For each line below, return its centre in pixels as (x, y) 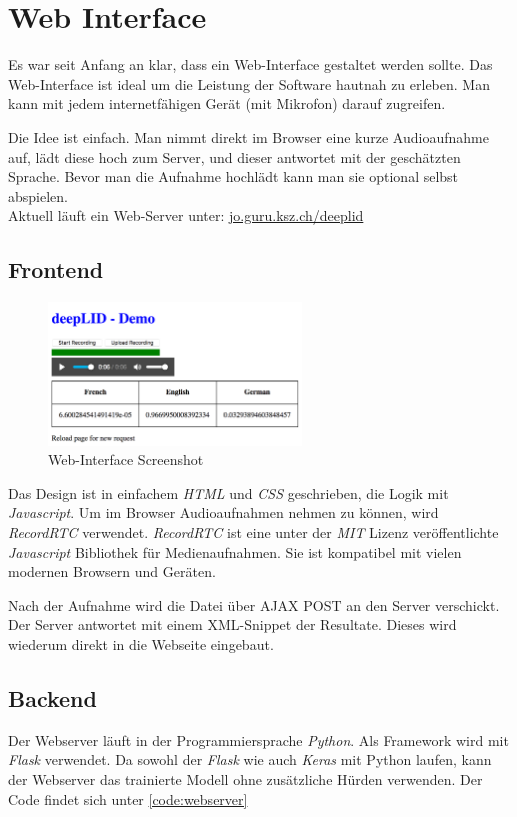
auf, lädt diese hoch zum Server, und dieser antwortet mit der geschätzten (234, 156)
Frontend (56, 269)
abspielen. (38, 195)
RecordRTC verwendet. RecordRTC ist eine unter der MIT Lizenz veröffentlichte (253, 532)
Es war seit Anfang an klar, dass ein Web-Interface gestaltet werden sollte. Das (250, 64)
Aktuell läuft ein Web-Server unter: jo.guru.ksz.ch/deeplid (186, 215)
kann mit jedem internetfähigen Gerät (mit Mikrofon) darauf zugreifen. (227, 103)
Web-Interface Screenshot (126, 459)
